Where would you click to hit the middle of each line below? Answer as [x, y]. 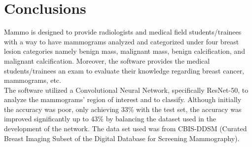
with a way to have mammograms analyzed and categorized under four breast [122, 41]
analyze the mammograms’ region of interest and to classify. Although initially [123, 99]
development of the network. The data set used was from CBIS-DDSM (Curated [126, 129]
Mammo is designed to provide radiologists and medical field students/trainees [123, 32]
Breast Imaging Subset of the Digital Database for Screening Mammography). [122, 138]
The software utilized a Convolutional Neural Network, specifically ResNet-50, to [126, 90]
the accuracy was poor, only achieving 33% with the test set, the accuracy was [123, 109]
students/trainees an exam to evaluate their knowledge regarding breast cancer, [124, 70]
